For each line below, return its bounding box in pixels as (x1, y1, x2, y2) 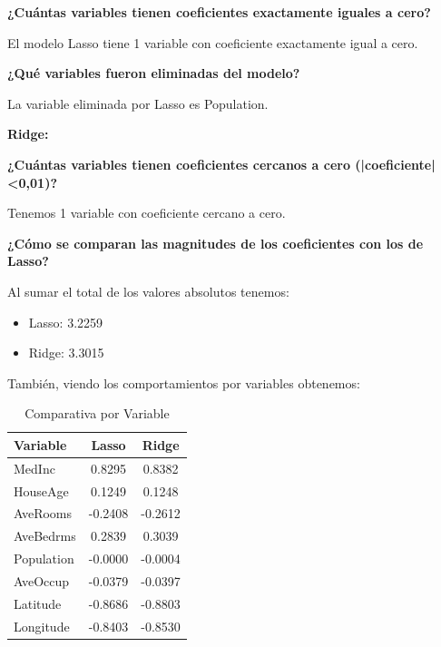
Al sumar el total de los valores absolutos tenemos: (7, 281, 289, 300)
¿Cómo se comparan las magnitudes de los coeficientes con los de (7, 233, 424, 252)
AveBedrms (14, 526, 76, 545)
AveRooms (14, 504, 73, 523)
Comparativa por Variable (24, 404, 170, 423)
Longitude (14, 616, 70, 635)
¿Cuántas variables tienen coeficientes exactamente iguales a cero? (7, 3, 431, 21)
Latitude (14, 593, 62, 613)
